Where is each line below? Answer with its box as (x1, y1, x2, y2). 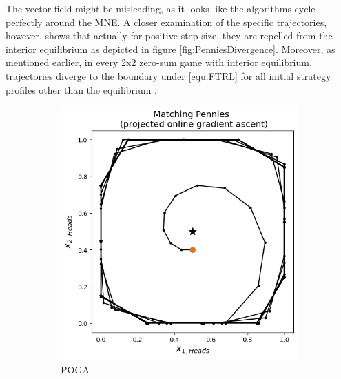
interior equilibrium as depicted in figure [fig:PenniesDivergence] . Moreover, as (6, 41, 335, 56)
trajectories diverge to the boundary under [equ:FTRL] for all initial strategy (6, 68, 331, 83)
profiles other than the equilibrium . (6, 82, 157, 96)
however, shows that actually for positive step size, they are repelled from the (6, 28, 333, 43)
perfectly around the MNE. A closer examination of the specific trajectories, (6, 14, 327, 29)
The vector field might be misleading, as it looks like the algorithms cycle (6, 1, 316, 15)
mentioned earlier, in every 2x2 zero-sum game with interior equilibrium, (6, 55, 312, 70)
